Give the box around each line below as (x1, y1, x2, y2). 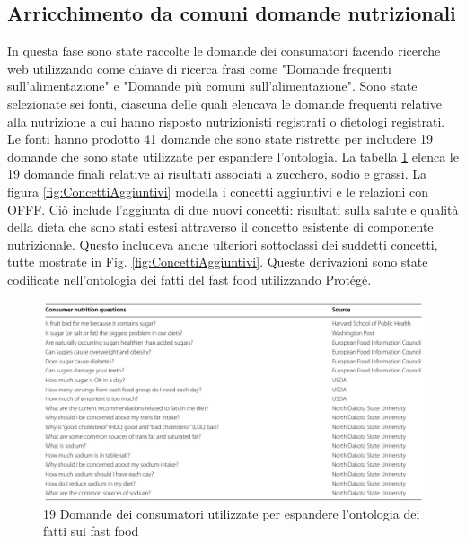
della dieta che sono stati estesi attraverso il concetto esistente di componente (7, 217, 434, 236)
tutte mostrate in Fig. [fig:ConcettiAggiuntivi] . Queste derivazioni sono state (7, 252, 428, 271)
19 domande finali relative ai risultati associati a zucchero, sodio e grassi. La (7, 164, 427, 183)
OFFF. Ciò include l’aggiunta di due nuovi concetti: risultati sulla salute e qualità (7, 199, 459, 218)
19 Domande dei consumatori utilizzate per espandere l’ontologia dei (43, 504, 420, 522)
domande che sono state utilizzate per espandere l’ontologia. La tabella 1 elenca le (7, 146, 459, 165)
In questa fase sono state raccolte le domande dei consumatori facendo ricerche (7, 41, 441, 60)
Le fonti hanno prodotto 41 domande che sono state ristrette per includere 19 (7, 129, 433, 148)
